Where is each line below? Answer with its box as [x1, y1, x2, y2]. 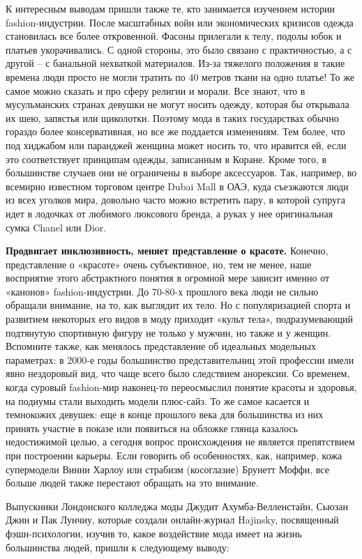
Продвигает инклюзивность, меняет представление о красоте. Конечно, [6, 243, 329, 258]
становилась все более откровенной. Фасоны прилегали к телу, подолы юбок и [6, 29, 342, 43]
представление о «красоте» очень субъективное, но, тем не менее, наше [6, 256, 312, 271]
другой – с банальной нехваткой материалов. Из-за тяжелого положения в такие [6, 56, 345, 70]
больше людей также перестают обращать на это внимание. [6, 475, 259, 490]
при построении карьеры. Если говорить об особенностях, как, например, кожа [6, 448, 342, 462]
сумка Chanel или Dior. [6, 220, 107, 234]
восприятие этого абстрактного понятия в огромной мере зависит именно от [6, 270, 330, 285]
